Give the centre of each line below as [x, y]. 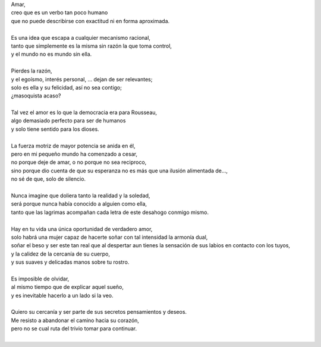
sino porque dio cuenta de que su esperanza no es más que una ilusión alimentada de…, [119, 171]
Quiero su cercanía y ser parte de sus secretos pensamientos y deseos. [99, 312]
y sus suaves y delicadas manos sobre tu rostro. [70, 262]
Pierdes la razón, [32, 71]
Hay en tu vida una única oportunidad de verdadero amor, [82, 229]
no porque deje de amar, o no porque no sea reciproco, [79, 162]
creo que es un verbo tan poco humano [59, 12]
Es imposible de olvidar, [40, 279]
